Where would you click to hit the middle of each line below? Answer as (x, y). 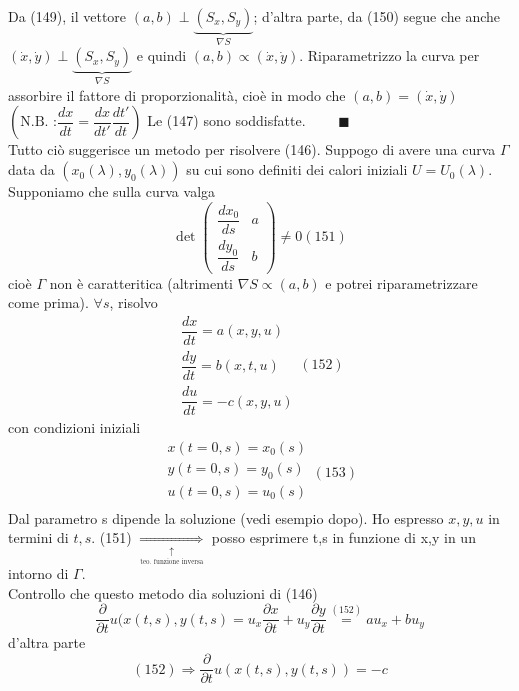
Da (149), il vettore (67, 16)
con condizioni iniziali (74, 427)
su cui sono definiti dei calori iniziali (297, 169)
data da (31, 169)
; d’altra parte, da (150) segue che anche (377, 16)
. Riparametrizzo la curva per (389, 55)
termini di (38, 537)
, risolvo (133, 302)
